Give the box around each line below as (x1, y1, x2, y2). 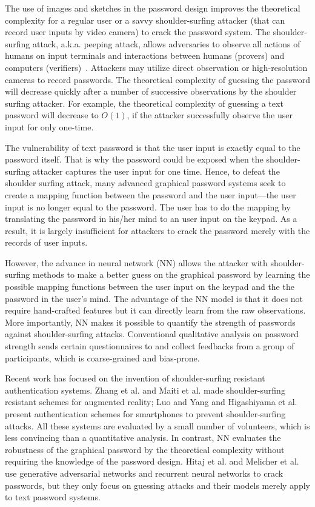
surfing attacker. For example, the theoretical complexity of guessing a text (5, 96, 283, 109)
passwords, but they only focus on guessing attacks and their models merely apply (5, 478, 310, 491)
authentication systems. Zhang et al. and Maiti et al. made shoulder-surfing (5, 383, 285, 396)
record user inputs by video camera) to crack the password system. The (5, 25, 271, 38)
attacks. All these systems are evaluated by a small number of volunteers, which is (5, 419, 310, 432)
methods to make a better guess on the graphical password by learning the (33, 268, 310, 281)
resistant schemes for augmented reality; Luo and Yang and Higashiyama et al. (5, 395, 297, 408)
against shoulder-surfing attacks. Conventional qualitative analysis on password (5, 327, 299, 340)
